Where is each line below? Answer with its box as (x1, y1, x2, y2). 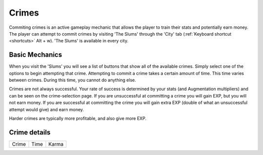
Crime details (9, 128, 51, 136)
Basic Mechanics (9, 51, 62, 59)
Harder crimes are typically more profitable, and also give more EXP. (9, 115, 147, 121)
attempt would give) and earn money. (9, 106, 84, 112)
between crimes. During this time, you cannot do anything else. (9, 77, 136, 83)
